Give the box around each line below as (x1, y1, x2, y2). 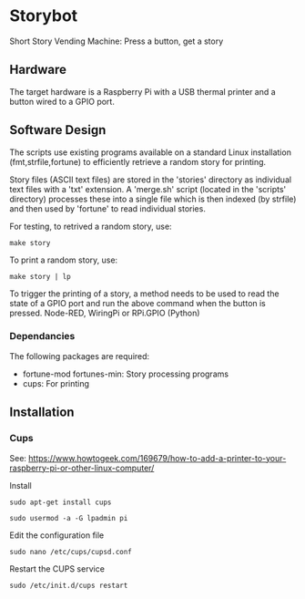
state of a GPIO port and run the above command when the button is (9, 297, 267, 308)
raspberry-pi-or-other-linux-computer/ (9, 462, 155, 473)
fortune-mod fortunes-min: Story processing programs (22, 368, 229, 379)
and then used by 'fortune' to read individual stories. (9, 202, 207, 214)
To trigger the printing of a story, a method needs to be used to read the (9, 288, 280, 299)
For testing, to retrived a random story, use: (9, 221, 172, 232)
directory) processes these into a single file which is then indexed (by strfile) (9, 193, 297, 204)
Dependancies (9, 330, 76, 343)
